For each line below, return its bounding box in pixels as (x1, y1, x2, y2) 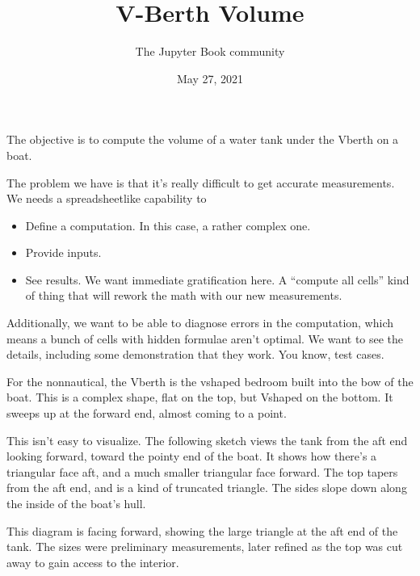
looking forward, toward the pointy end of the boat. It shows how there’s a (6, 448, 377, 465)
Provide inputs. (25, 244, 102, 261)
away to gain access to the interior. (6, 553, 179, 570)
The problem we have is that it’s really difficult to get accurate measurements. (6, 174, 395, 191)
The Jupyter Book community (135, 43, 285, 60)
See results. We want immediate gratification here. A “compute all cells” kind (25, 271, 409, 288)
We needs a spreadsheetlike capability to (6, 190, 207, 207)
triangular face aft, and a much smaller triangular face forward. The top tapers (6, 463, 398, 480)
